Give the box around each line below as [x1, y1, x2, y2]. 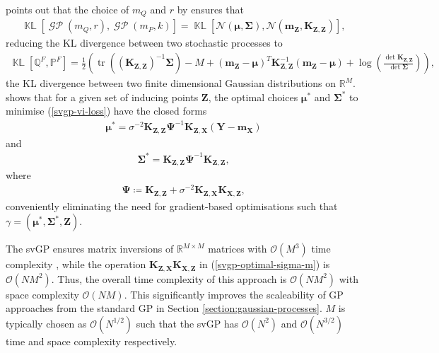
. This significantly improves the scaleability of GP [124, 287, 344, 301]
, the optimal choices [208, 89, 298, 104]
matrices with [208, 241, 267, 256]
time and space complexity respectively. [6, 333, 177, 348]
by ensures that [177, 2, 244, 16]
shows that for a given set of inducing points [6, 89, 199, 104]
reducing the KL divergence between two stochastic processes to [6, 35, 283, 50]
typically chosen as [6, 316, 87, 330]
